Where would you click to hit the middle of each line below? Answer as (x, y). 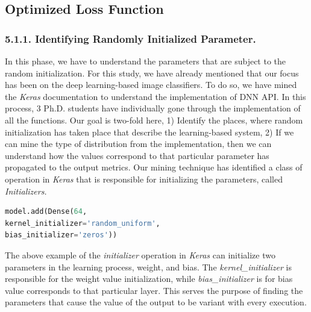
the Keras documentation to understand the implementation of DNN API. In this (155, 96)
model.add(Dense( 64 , (46, 212)
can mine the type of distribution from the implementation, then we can (138, 144)
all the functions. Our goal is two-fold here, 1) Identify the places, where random (154, 120)
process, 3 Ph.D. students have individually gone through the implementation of (153, 108)
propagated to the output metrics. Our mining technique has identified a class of (154, 167)
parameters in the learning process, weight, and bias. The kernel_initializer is (148, 267)
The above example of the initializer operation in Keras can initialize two (140, 254)
